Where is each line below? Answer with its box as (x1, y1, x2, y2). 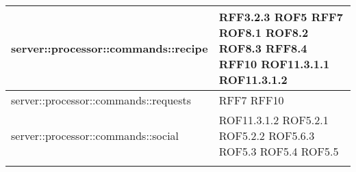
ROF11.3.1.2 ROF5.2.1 (218, 112, 329, 128)
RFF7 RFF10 (218, 92, 284, 108)
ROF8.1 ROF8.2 (218, 25, 309, 40)
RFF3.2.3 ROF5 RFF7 (218, 9, 343, 25)
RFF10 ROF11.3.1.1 (218, 56, 330, 72)
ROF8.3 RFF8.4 (218, 40, 307, 56)
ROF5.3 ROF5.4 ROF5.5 (218, 143, 339, 159)
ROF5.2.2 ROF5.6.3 (218, 128, 315, 143)
